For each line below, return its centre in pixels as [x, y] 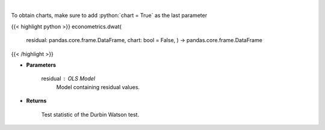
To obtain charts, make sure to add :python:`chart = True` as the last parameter [109, 16]
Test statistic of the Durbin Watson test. [90, 114]
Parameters [41, 65]
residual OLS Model [68, 79]
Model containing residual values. [98, 87]
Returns [36, 101]
